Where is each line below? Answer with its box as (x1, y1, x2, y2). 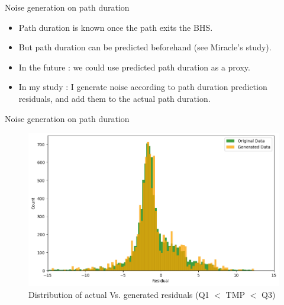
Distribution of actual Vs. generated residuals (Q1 (28, 288, 209, 300)
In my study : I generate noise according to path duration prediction (18, 81, 267, 93)
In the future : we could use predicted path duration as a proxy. (18, 60, 250, 73)
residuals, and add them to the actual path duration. (18, 92, 211, 104)
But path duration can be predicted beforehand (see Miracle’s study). (18, 41, 272, 53)
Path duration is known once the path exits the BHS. (18, 21, 213, 33)
